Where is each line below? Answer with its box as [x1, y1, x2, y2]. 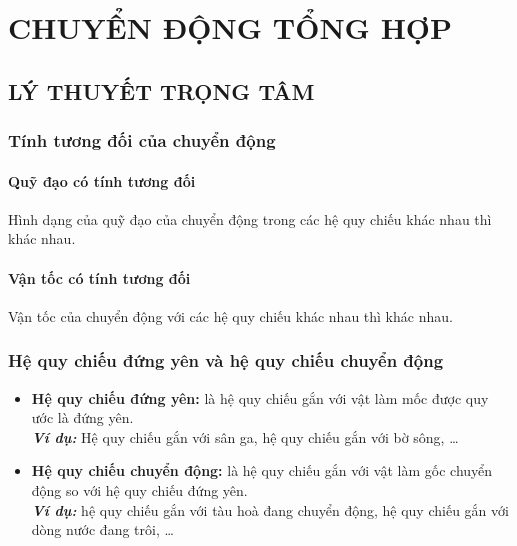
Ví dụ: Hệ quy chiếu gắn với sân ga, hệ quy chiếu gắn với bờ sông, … [31, 426, 459, 447]
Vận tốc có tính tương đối [8, 267, 191, 288]
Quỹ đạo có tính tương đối [8, 170, 196, 191]
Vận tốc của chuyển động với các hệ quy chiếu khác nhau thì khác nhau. [8, 305, 453, 326]
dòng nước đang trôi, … [31, 519, 174, 540]
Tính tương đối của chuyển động [8, 128, 276, 153]
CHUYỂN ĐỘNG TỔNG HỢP [8, 7, 453, 48]
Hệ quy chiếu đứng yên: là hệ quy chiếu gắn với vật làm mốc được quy [31, 387, 489, 408]
